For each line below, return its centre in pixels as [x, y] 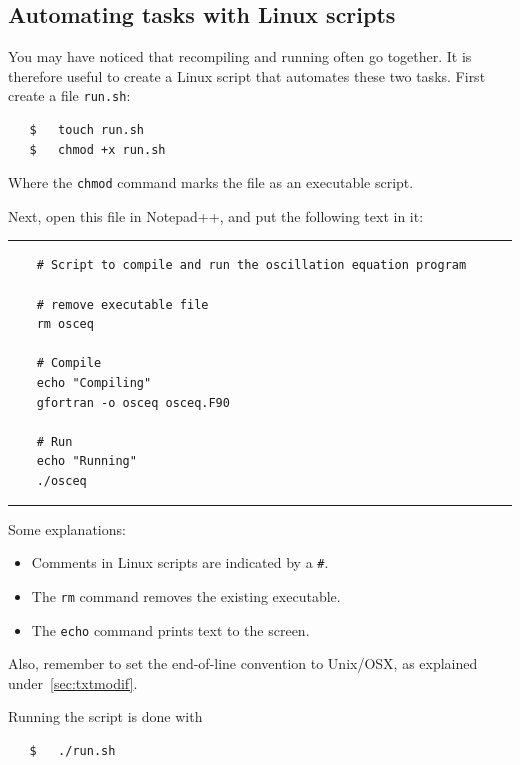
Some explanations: [67, 528]
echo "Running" [86, 461]
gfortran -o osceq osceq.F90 [133, 402]
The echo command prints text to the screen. [170, 629]
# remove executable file [122, 304]
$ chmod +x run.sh [97, 149]
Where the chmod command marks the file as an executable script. [211, 182]
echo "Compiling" [94, 383]
